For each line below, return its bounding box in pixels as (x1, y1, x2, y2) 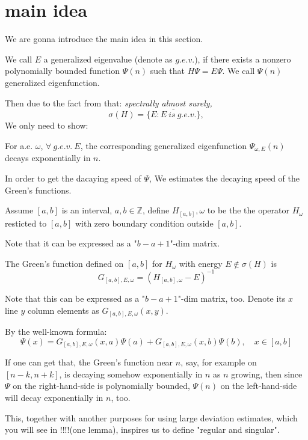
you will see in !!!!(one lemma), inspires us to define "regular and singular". (5, 423, 280, 436)
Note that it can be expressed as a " (5, 237, 137, 249)
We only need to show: (5, 119, 88, 132)
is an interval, (61, 204, 112, 216)
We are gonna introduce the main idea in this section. (5, 32, 203, 45)
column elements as (27, 304, 99, 316)
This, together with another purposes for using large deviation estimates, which (5, 411, 298, 424)
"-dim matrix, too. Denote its (177, 292, 286, 304)
